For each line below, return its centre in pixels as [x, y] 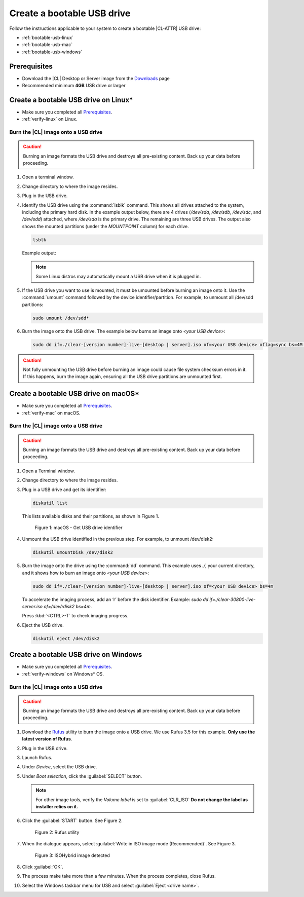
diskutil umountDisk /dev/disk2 [73, 553]
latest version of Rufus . [47, 739]
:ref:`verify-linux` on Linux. [50, 119]
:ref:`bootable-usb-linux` [48, 38]
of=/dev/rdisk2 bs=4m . [68, 607]
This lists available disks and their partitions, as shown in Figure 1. [91, 516]
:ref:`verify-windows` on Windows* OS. [63, 674]
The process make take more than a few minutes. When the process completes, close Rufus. [119, 876]
